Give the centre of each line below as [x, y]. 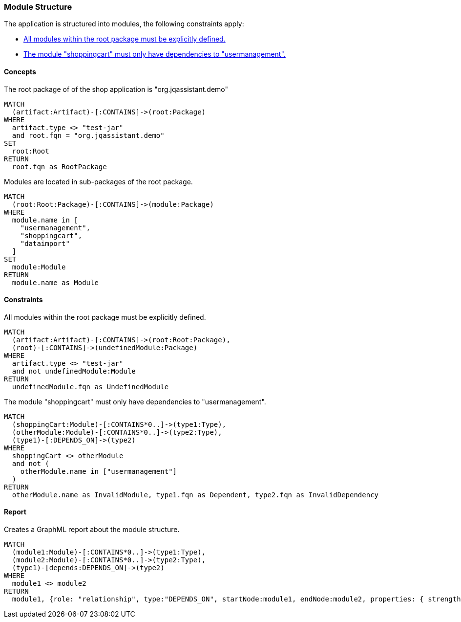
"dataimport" [45, 243]
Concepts [20, 71]
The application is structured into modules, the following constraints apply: [124, 24]
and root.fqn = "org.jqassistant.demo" [88, 135]
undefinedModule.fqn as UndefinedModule [90, 387]
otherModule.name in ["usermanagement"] [99, 471]
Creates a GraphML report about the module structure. [92, 530]
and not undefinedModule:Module [74, 371]
